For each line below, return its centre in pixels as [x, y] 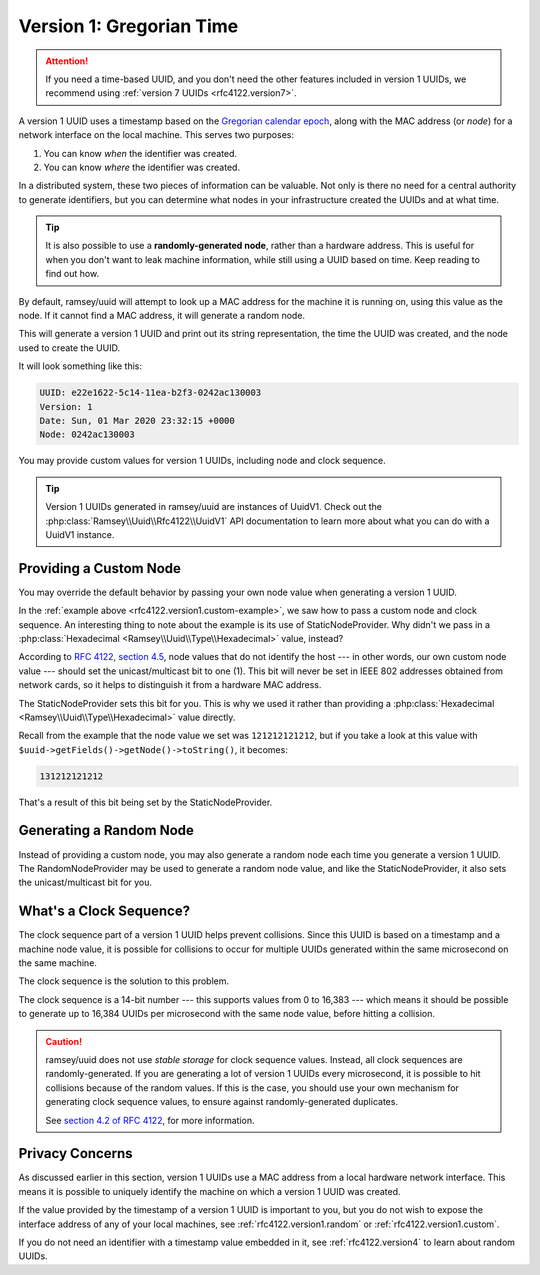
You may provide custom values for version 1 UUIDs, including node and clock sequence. [202, 461]
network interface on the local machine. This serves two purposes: [156, 135]
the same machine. [57, 963]
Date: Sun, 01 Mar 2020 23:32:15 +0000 [137, 420]
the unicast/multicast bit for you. [85, 882]
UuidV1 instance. [80, 534]
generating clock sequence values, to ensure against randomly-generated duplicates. [222, 1102]
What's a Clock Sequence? [104, 911]
